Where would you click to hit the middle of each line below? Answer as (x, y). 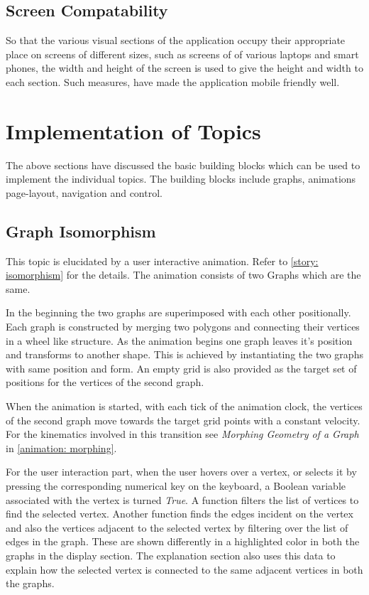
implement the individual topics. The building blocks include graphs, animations (181, 179)
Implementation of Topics (133, 130)
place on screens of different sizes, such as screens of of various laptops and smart (182, 54)
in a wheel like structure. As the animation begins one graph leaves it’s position (179, 340)
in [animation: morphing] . (61, 447)
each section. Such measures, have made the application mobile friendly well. (173, 81)
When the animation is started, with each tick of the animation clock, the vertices (184, 406)
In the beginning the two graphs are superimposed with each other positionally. (178, 312)
